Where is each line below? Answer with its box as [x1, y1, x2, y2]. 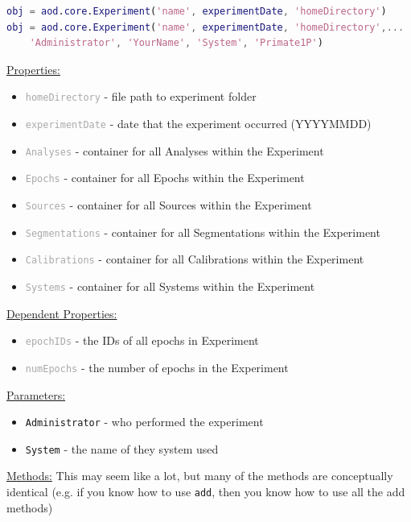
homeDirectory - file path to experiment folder [25, 88, 257, 105]
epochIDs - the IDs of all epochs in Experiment [25, 332, 259, 349]
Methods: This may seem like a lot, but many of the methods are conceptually [6, 467, 393, 484]
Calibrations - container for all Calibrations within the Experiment [25, 251, 364, 267]
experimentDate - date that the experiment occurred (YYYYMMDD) [25, 115, 372, 132]
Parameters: [6, 386, 66, 403]
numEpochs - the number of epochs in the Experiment [25, 358, 289, 375]
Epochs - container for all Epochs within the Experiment [25, 169, 305, 186]
